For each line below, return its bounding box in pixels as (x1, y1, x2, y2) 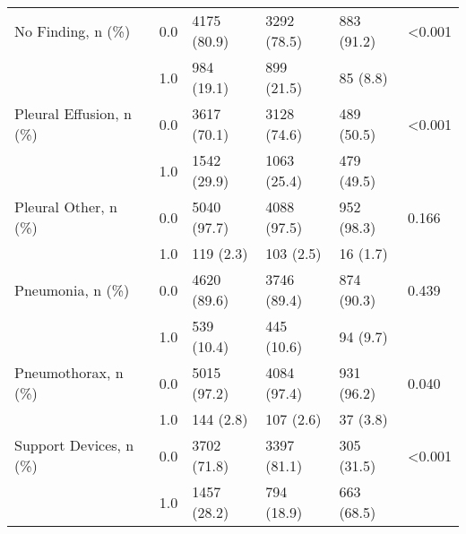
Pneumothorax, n (14, 362, 124, 383)
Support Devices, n (14, 435, 134, 455)
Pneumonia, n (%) (14, 279, 130, 300)
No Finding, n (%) (14, 20, 131, 41)
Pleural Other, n (14, 196, 118, 217)
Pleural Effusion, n (14, 103, 132, 124)
